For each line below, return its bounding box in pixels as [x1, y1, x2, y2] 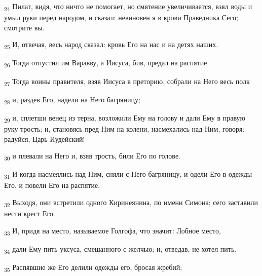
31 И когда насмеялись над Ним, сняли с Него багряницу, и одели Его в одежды [4, 169, 252, 181]
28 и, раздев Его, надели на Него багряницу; [4, 94, 140, 106]
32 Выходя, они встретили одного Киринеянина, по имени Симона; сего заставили [4, 196, 258, 209]
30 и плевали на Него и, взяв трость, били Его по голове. [4, 150, 180, 162]
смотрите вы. [4, 22, 45, 32]
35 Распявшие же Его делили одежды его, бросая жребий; [4, 261, 182, 273]
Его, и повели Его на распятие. [4, 180, 100, 190]
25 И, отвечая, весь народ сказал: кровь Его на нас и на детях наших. [4, 39, 218, 51]
